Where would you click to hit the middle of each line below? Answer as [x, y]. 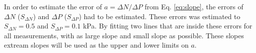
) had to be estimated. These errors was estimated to [160, 16]
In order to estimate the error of [53, 6]
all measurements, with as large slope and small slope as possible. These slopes [124, 35]
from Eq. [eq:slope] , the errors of [194, 6]
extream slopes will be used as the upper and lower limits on [96, 45]
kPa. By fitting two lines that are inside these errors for [168, 26]
